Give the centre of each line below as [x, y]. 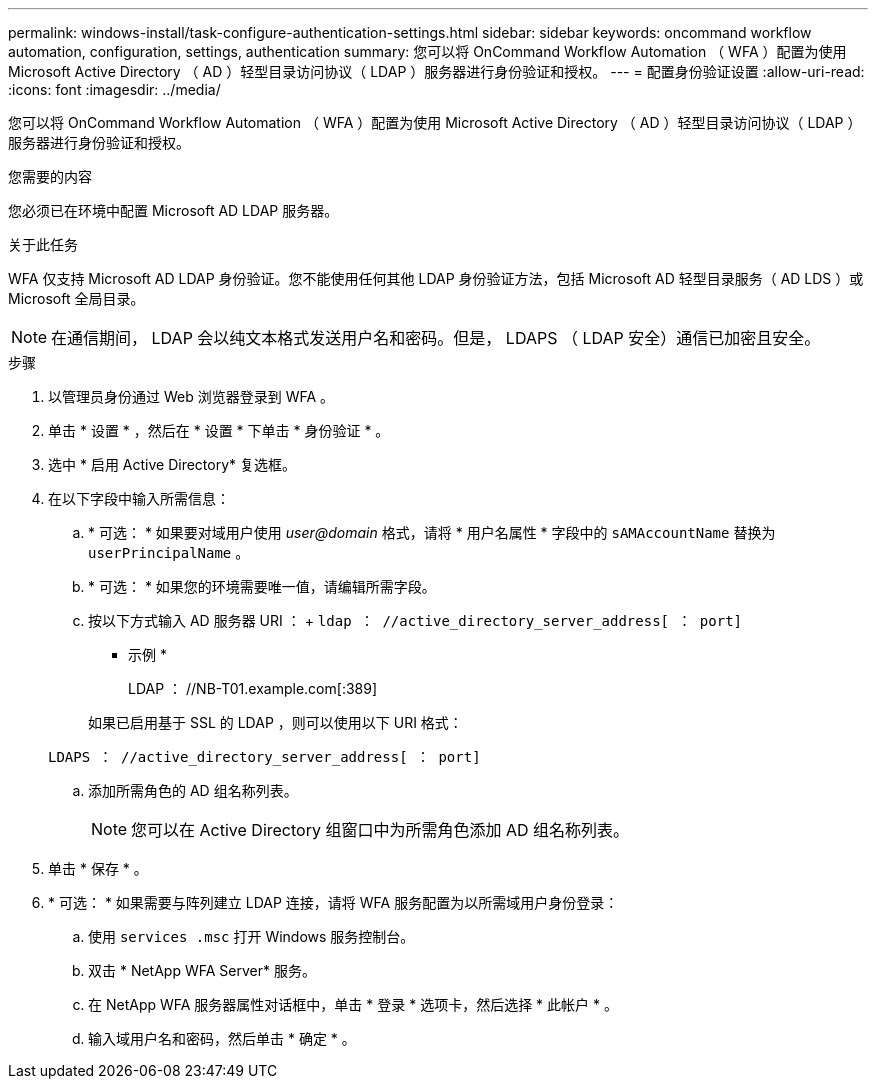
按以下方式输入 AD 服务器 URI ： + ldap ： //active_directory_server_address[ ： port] [415, 620]
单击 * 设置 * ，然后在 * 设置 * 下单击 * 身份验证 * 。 [219, 430]
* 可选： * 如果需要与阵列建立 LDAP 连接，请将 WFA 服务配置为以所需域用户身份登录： [333, 902]
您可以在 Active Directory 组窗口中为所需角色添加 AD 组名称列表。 [380, 830]
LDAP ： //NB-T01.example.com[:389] [253, 688]
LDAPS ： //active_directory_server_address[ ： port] [264, 757]
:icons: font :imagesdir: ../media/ [114, 89]
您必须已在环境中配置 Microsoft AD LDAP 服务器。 [173, 210]
